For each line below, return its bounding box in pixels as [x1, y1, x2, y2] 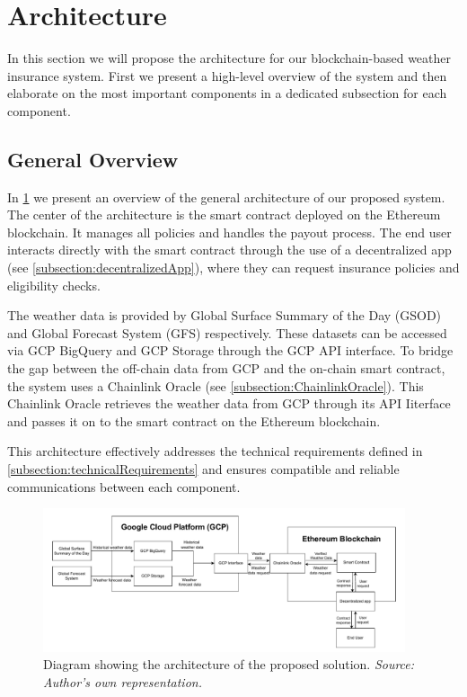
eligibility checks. [7, 275, 101, 294]
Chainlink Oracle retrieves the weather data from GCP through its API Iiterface [7, 394, 451, 413]
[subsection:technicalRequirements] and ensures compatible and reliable [7, 460, 400, 478]
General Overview [7, 145, 179, 173]
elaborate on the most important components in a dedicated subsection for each [7, 84, 447, 103]
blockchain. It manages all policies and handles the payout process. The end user [7, 222, 452, 241]
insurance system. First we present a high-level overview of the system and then [7, 66, 447, 85]
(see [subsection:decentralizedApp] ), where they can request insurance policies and [7, 258, 460, 277]
